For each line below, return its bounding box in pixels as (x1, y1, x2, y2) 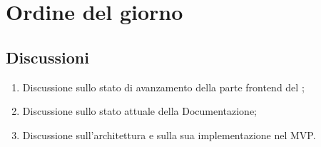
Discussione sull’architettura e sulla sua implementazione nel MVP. (22, 127, 316, 142)
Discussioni (6, 46, 89, 68)
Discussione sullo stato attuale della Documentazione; (22, 103, 257, 118)
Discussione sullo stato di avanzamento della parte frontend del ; (22, 79, 305, 94)
